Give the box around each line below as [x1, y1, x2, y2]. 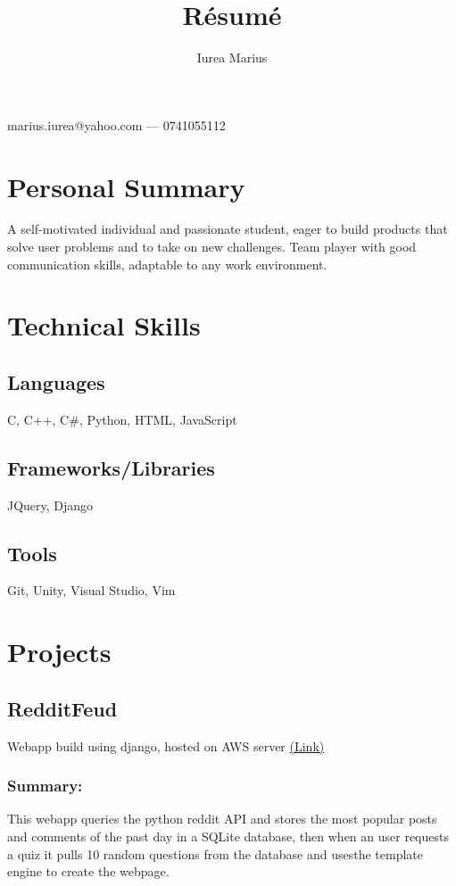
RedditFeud [7, 694, 118, 722]
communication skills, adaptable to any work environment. [7, 254, 327, 273]
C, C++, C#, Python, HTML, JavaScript [7, 410, 237, 428]
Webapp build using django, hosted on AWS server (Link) [7, 736, 325, 755]
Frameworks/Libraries [7, 453, 215, 481]
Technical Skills [7, 307, 201, 344]
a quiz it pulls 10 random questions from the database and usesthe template [7, 844, 424, 863]
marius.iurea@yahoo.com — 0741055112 [7, 115, 226, 134]
